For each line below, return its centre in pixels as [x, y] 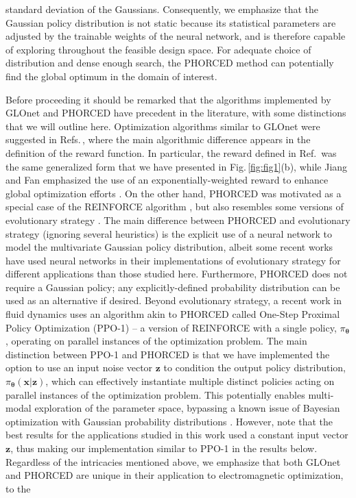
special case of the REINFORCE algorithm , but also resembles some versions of [175, 207]
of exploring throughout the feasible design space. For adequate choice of [158, 49]
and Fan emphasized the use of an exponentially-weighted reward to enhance [167, 180]
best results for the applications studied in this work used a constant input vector [177, 435]
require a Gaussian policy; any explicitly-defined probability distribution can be [173, 287]
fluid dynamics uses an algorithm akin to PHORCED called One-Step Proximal [173, 314]
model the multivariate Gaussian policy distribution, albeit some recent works [169, 247]
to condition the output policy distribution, [254, 368]
